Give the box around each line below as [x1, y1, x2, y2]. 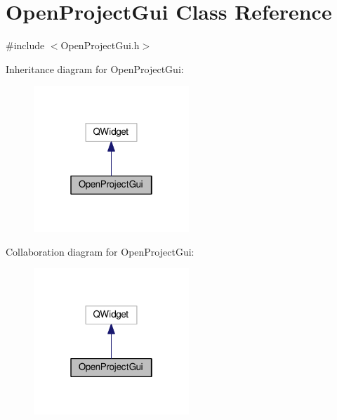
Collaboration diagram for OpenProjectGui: [6, 244, 194, 258]
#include [6, 38, 45, 53]
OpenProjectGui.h [60, 38, 140, 53]
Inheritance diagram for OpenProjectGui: [6, 61, 184, 76]
